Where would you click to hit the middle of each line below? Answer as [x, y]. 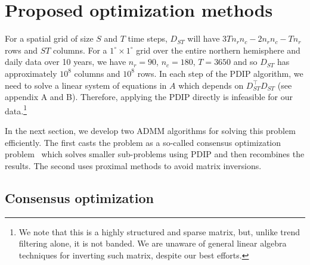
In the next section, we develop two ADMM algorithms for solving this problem [150, 130]
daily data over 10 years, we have [66, 62]
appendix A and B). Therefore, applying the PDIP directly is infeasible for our [149, 97]
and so [245, 62]
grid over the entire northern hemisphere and [218, 50]
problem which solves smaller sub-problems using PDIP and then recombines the [155, 154]
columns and [97, 73]
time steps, [148, 38]
